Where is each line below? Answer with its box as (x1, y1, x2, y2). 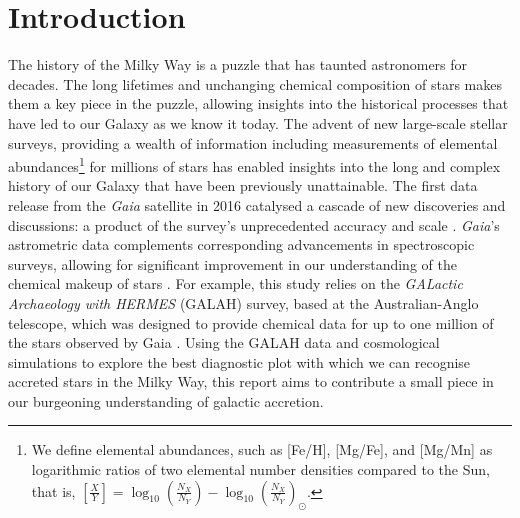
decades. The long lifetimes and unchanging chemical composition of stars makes (8, 73, 502, 94)
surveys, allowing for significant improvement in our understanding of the (8, 253, 457, 274)
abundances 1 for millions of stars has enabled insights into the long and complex (8, 153, 501, 176)
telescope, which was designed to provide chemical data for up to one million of (8, 312, 494, 333)
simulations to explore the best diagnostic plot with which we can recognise (8, 351, 471, 372)
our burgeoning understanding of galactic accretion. (8, 390, 324, 411)
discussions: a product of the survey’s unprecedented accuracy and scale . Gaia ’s (8, 214, 500, 235)
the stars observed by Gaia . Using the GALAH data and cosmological (8, 332, 440, 353)
